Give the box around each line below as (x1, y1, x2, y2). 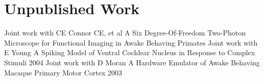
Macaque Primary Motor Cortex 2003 (4, 67, 122, 77)
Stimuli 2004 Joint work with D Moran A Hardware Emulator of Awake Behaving (4, 57, 260, 67)
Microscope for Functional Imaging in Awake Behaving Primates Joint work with (4, 37, 258, 48)
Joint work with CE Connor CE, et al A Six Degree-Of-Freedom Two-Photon (4, 27, 246, 38)
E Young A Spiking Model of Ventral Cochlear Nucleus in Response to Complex (4, 47, 255, 58)
